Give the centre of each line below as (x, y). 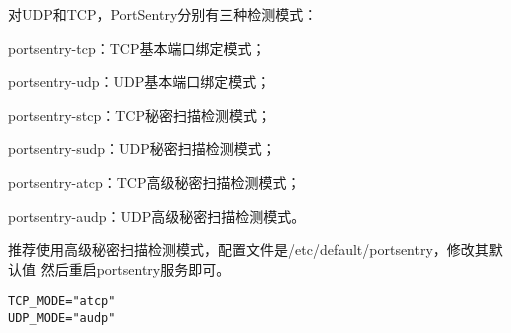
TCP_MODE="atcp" (62, 301)
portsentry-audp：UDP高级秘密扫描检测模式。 (157, 215)
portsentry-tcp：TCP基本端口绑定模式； (137, 47)
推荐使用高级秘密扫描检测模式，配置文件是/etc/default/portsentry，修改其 (248, 249)
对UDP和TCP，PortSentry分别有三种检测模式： (163, 14)
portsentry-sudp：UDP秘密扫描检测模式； (142, 148)
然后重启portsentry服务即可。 (135, 268)
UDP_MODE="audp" (62, 318)
